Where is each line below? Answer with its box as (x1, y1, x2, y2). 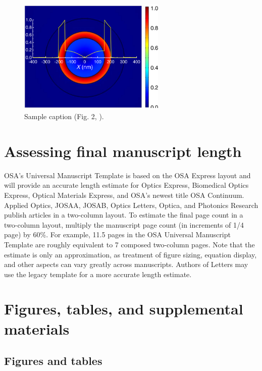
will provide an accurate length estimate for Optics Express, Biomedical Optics (4, 180, 249, 190)
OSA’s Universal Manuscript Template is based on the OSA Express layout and (4, 170, 251, 180)
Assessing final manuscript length (4, 140, 242, 161)
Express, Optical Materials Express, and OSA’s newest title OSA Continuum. (4, 189, 244, 200)
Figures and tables (4, 353, 102, 368)
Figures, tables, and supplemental (4, 298, 243, 319)
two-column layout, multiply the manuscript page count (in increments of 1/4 (4, 219, 244, 230)
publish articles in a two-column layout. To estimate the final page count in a (4, 209, 243, 220)
